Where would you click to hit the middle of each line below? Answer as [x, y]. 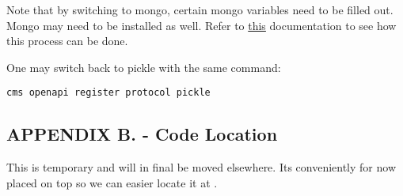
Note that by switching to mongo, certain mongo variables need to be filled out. [200, 9]
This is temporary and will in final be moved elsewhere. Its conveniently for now [201, 167]
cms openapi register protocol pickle [108, 93]
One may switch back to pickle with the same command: [144, 67]
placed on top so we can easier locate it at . [112, 182]
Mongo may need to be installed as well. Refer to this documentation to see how [201, 25]
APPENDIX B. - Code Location [142, 134]
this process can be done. [67, 41]
